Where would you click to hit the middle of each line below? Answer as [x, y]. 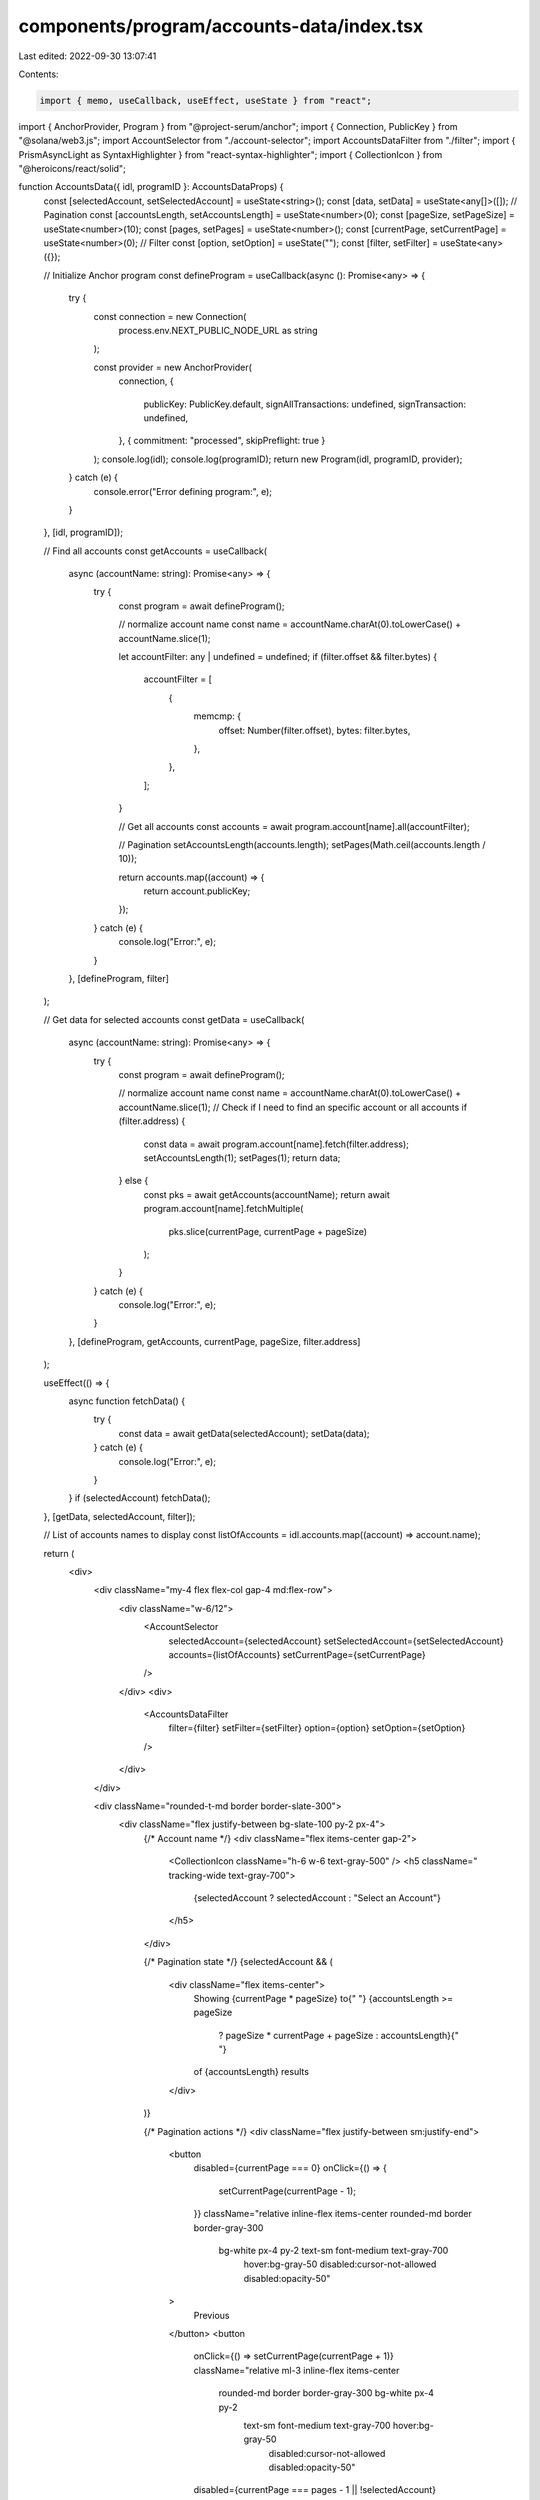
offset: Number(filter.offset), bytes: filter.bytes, [314, 730]
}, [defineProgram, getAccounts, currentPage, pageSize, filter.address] [214, 1341]
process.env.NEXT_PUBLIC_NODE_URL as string [218, 330]
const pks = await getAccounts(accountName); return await [266, 1194]
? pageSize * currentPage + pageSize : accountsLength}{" [339, 2035]
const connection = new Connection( [170, 316]
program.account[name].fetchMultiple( [223, 1209]
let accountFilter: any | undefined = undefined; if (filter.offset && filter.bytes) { [278, 657]
